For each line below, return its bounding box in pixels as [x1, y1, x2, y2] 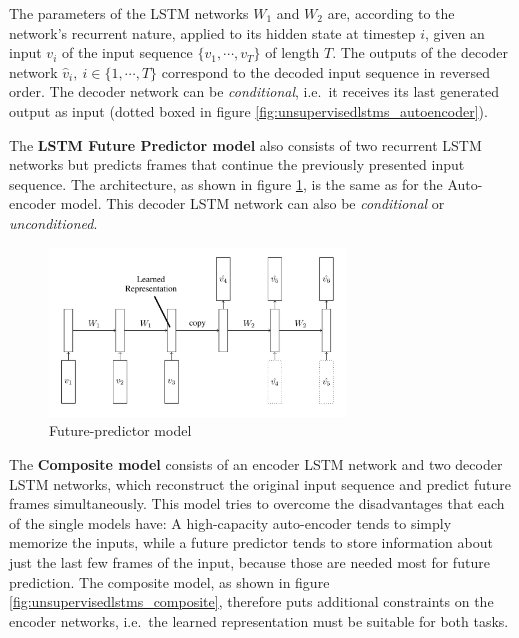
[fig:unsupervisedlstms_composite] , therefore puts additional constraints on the [9, 591, 494, 612]
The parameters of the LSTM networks [9, 3, 249, 23]
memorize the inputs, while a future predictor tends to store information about [9, 532, 493, 553]
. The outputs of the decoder [332, 42, 509, 63]
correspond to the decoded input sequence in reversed [161, 61, 490, 82]
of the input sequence [61, 42, 193, 63]
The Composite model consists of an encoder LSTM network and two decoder [9, 453, 503, 474]
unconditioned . [9, 212, 98, 233]
